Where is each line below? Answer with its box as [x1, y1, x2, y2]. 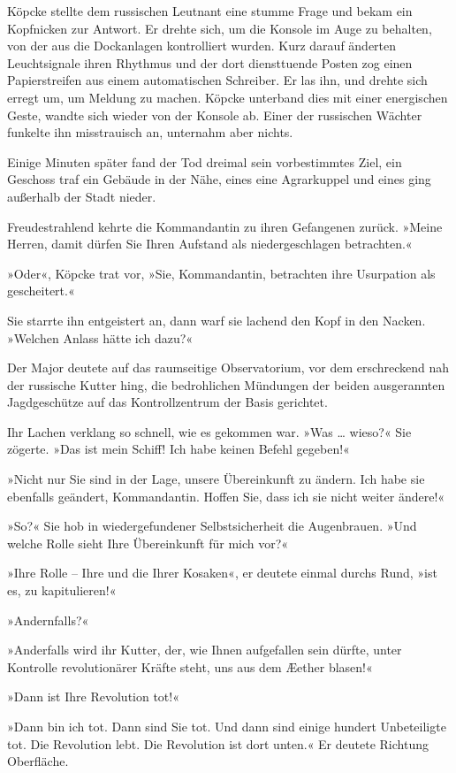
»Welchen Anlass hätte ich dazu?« [7, 328, 194, 347]
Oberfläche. [7, 752, 69, 770]
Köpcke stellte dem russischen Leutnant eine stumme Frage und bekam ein [7, 2, 413, 19]
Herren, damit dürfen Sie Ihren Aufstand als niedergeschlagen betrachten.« [7, 234, 413, 253]
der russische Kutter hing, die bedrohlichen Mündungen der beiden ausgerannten [7, 375, 445, 394]
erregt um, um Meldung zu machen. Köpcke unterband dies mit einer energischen [7, 88, 448, 106]
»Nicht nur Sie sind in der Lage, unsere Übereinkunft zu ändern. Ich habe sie [7, 470, 425, 488]
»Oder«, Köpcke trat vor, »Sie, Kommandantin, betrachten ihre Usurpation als [7, 264, 436, 282]
